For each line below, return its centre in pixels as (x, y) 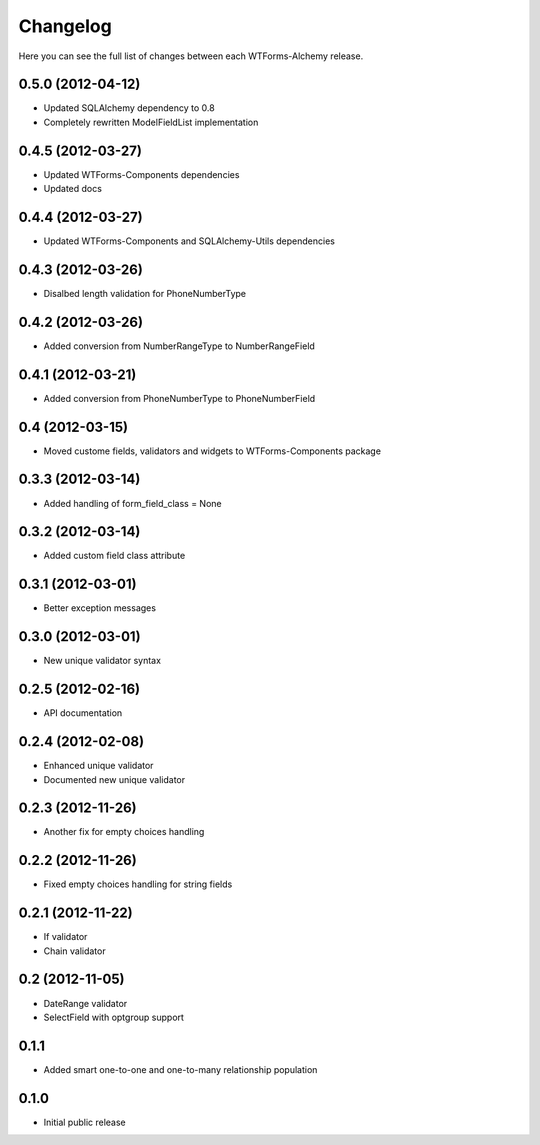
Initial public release (85, 1122)
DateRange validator (85, 1003)
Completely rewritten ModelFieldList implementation (151, 122)
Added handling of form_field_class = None (132, 503)
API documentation (83, 713)
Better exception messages (100, 608)
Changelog (65, 26)
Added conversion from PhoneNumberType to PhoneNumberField (179, 398)
